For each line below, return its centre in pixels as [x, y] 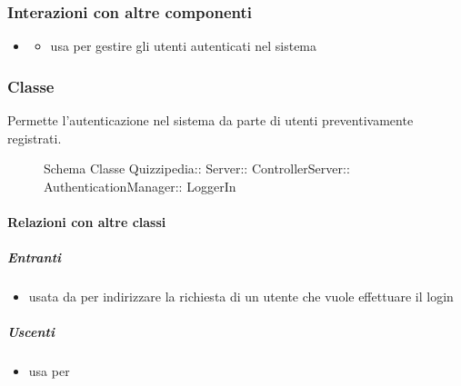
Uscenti [31, 332]
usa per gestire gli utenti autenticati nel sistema [184, 46]
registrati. [35, 138]
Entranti [35, 257]
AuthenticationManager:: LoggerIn [140, 186]
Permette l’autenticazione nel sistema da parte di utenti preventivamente [210, 120]
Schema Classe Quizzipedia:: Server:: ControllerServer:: [197, 168]
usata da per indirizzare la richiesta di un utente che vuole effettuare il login [241, 297]
